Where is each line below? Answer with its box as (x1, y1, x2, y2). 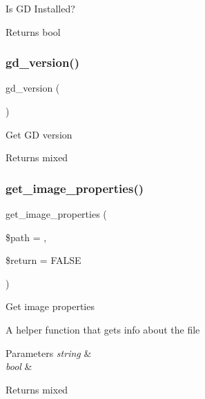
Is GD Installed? (6, 1, 75, 15)
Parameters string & (6, 345, 92, 360)
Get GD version (6, 127, 72, 141)
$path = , (6, 229, 47, 244)
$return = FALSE (6, 253, 81, 267)
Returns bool (6, 24, 61, 39)
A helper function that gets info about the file (6, 322, 200, 336)
